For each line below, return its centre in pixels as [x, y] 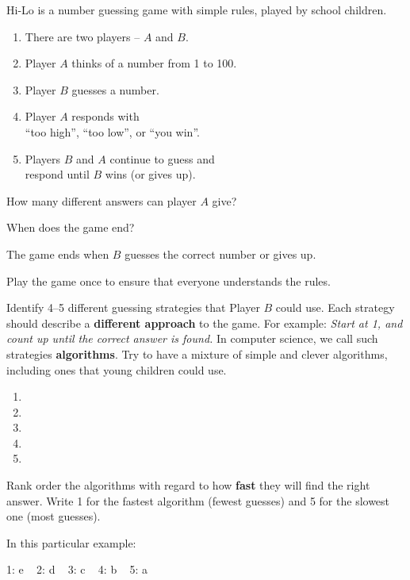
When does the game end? [71, 227]
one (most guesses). [54, 516]
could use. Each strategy [335, 307]
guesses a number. [115, 89]
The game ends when [58, 254]
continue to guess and [162, 158]
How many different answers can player [102, 200]
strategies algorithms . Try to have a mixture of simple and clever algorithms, [197, 353]
